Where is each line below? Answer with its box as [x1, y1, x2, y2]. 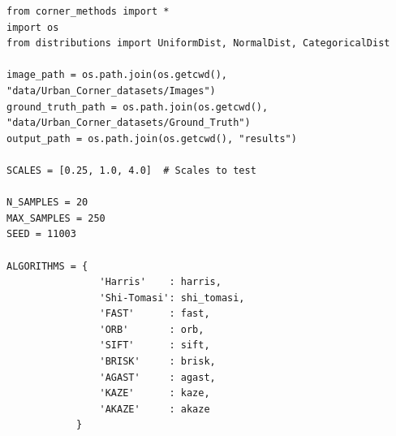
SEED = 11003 [6, 228, 76, 240]
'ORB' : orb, [99, 323, 204, 335]
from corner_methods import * [6, 6, 170, 17]
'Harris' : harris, [99, 276, 222, 288]
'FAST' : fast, [99, 308, 210, 320]
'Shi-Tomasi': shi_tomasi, [99, 291, 245, 304]
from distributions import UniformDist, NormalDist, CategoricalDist [6, 37, 390, 50]
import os [6, 21, 59, 33]
